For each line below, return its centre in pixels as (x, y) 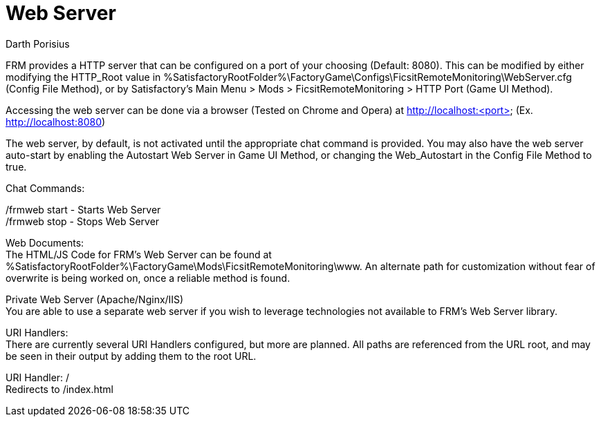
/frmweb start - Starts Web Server (83, 209)
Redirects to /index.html (59, 389)
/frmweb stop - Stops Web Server (83, 221)
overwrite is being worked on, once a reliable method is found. (148, 278)
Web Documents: (45, 242)
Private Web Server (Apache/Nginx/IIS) (95, 299)
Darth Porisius (38, 44)
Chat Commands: (45, 188)
